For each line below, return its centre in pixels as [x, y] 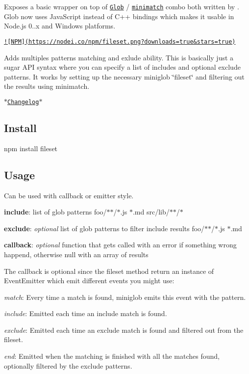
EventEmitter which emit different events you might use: [89, 280]
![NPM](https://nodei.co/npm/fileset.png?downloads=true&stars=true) [120, 41]
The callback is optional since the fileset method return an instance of [109, 271]
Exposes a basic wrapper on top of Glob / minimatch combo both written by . [122, 6]
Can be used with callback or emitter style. [69, 195]
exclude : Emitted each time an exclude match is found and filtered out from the [124, 330]
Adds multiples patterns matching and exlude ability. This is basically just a [119, 57]
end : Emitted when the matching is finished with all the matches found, [112, 356]
